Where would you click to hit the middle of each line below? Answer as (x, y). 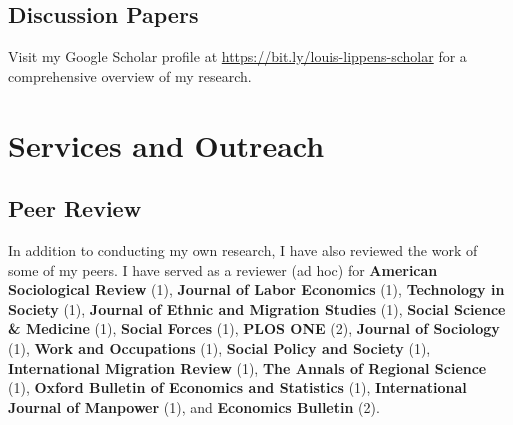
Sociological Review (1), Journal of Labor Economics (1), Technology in (256, 289)
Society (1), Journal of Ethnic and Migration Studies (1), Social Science (257, 308)
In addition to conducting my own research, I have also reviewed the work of (243, 249)
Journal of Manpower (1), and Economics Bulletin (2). (194, 406)
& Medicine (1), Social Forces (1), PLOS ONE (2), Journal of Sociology (254, 328)
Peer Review (75, 208)
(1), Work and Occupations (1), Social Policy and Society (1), (219, 347)
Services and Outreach (166, 144)
